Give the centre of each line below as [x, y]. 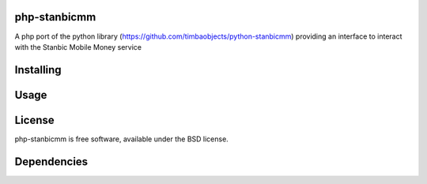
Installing [38, 70]
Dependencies [51, 161]
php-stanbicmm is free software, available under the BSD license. [121, 139]
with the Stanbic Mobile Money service [78, 47]
